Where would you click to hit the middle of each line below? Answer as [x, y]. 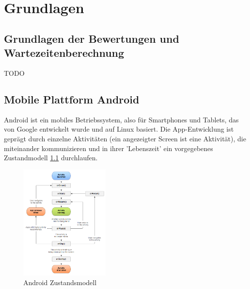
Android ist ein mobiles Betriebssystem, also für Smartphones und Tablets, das [121, 119]
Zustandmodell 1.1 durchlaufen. [51, 158]
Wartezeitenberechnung [64, 53]
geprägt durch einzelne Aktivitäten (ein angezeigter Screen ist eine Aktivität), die [125, 138]
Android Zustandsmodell [60, 282]
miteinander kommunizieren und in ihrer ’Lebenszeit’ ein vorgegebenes [109, 148]
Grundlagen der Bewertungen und [92, 38]
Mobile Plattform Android [72, 99]
